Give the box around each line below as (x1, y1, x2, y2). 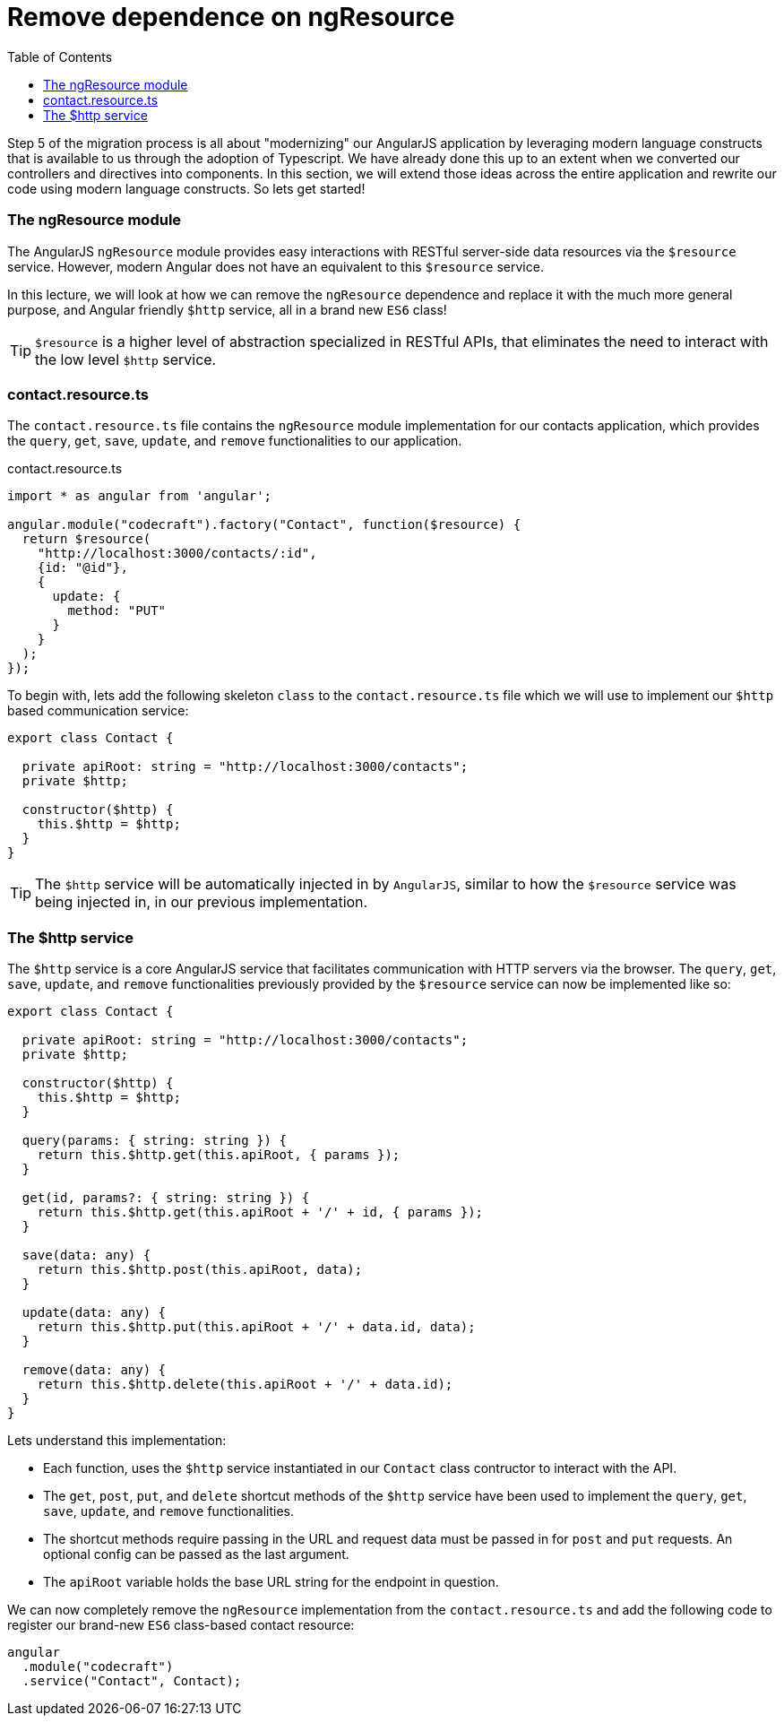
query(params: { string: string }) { (22, 1133, 287, 1147)
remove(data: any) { (22, 1363, 167, 1377)
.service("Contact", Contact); (22, 1674, 242, 1688)
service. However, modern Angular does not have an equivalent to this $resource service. (7, 258, 544, 274)
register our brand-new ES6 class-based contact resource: (7, 1617, 355, 1632)
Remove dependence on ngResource (7, 2, 455, 32)
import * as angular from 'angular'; (7, 489, 272, 504)
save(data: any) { (22, 1248, 151, 1262)
